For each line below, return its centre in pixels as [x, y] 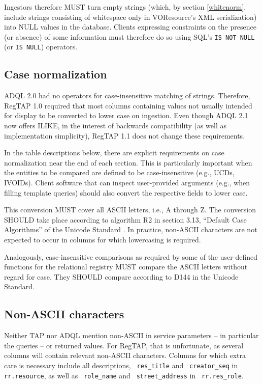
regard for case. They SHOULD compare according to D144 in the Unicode [121, 276]
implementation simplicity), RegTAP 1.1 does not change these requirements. [125, 135]
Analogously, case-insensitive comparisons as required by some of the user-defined [131, 256]
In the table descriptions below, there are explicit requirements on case [114, 153]
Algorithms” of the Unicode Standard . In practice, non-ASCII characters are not [131, 229]
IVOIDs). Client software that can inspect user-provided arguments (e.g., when [127, 183]
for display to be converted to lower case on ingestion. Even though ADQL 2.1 [126, 115]
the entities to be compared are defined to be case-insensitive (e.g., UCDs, [119, 172]
